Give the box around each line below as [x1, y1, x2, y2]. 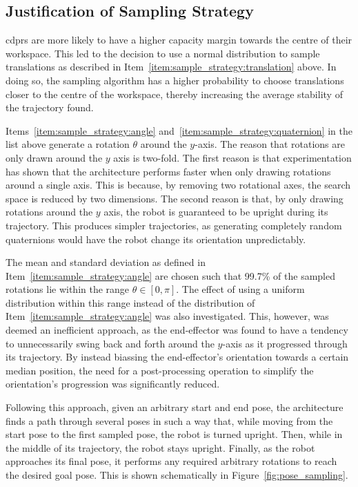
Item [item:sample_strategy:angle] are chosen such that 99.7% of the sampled [6, 268, 335, 283]
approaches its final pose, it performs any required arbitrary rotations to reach [6, 454, 337, 468]
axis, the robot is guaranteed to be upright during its [103, 204, 328, 219]
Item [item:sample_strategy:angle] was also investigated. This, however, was [6, 309, 329, 323]
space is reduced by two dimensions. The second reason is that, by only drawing [6, 191, 344, 205]
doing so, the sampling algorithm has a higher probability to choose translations [6, 73, 344, 87]
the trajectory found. [6, 100, 94, 115]
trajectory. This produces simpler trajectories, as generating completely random [6, 218, 342, 232]
